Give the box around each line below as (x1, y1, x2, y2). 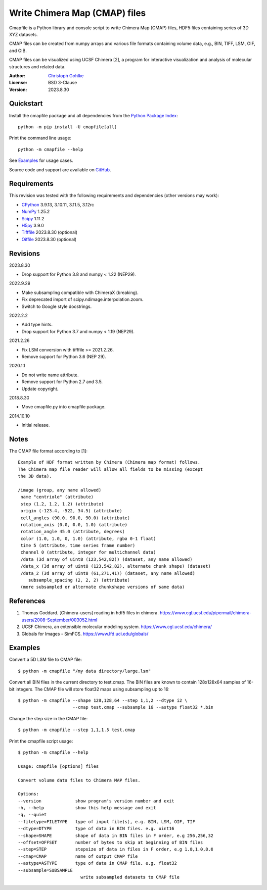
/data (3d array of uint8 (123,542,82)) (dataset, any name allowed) (20, 556, 193, 562)
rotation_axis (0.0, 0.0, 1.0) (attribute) (20, 522, 128, 527)
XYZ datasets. (9, 31, 38, 37)
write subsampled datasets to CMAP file (80, 874, 180, 880)
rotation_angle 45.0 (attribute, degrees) (20, 529, 125, 535)
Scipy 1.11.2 (21, 215, 44, 221)
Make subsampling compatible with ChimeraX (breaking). (21, 290, 138, 296)
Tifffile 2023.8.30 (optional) (21, 229, 78, 235)
